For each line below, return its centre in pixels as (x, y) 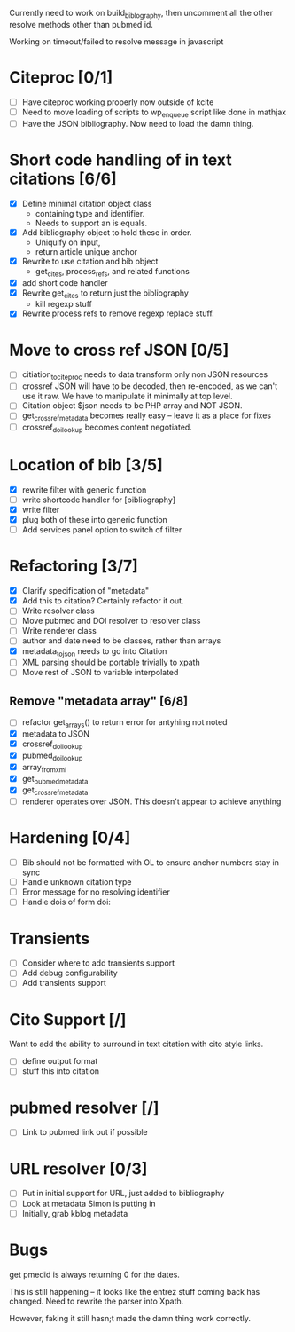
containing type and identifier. (90, 213)
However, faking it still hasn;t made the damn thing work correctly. (130, 1318)
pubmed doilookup (52, 756)
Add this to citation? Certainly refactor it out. (103, 601)
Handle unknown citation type (77, 882)
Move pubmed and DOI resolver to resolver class (111, 621)
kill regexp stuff (64, 304)
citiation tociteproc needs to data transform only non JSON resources (145, 376)
